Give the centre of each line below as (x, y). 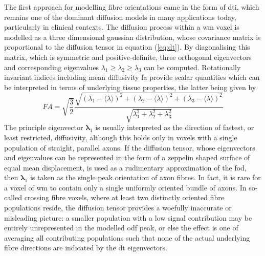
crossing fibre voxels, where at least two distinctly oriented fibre (124, 197)
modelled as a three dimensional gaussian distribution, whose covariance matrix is (132, 37)
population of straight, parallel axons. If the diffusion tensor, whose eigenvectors (130, 147)
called (13, 197)
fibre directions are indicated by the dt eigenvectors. (86, 248)
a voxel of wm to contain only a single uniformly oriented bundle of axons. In (125, 187)
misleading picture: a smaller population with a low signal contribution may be (128, 217)
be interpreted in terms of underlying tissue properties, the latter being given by (130, 87)
